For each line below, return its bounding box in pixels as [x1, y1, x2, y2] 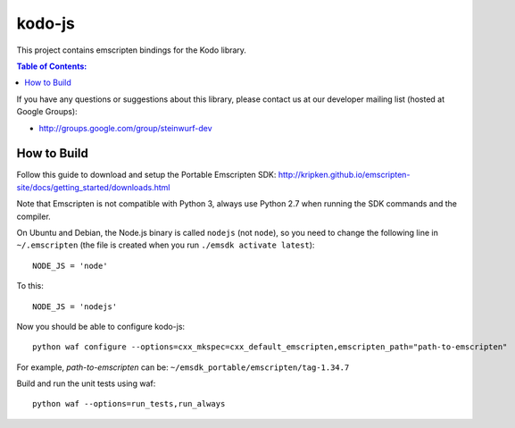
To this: [16, 281, 44, 291]
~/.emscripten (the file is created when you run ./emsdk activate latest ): [16, 239, 315, 250]
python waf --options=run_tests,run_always [32, 399, 226, 409]
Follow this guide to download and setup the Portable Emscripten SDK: [16, 170, 277, 180]
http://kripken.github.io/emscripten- [278, 170, 411, 180]
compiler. [16, 211, 51, 222]
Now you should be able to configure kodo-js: [16, 321, 186, 331]
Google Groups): [16, 106, 78, 117]
